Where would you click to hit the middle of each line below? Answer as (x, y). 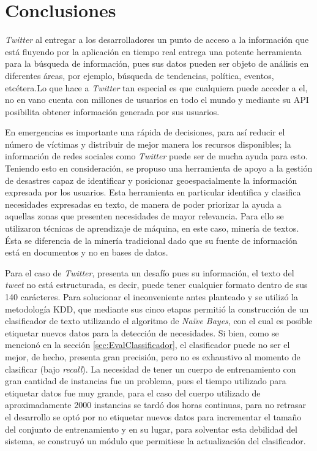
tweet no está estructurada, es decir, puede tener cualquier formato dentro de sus (156, 285)
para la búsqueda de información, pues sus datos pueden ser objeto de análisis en (157, 63)
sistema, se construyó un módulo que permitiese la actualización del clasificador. (155, 441)
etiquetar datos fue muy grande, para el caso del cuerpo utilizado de (133, 392)
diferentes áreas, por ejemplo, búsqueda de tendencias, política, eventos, (140, 75)
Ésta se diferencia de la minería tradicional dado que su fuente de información (151, 240)
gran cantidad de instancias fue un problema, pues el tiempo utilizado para (146, 381)
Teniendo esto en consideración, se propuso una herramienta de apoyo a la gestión (159, 168)
